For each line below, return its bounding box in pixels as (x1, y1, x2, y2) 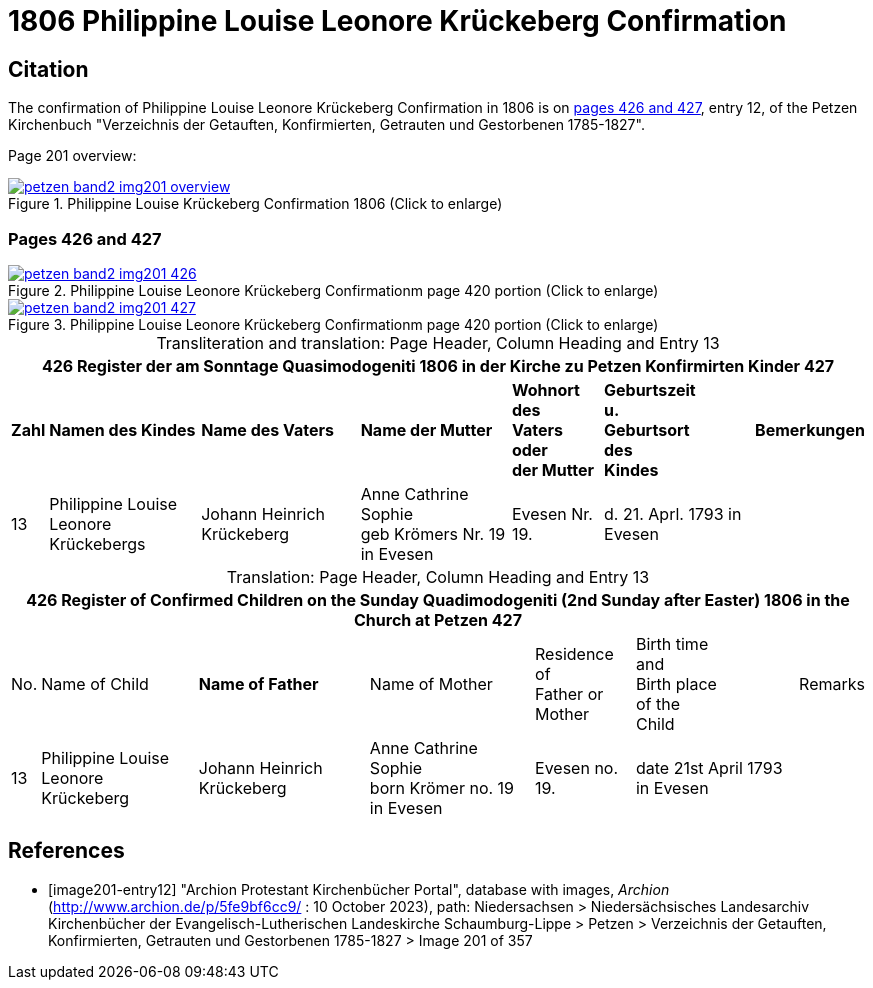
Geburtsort (604, 419, 690, 440)
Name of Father (198, 673, 319, 694)
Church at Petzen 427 (354, 609, 522, 630)
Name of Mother (369, 673, 493, 694)
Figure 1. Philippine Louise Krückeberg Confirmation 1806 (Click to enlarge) (8, 195, 503, 213)
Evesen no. (535, 757, 619, 778)
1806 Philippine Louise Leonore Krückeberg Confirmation (8, 4, 787, 38)
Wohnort (511, 379, 580, 400)
